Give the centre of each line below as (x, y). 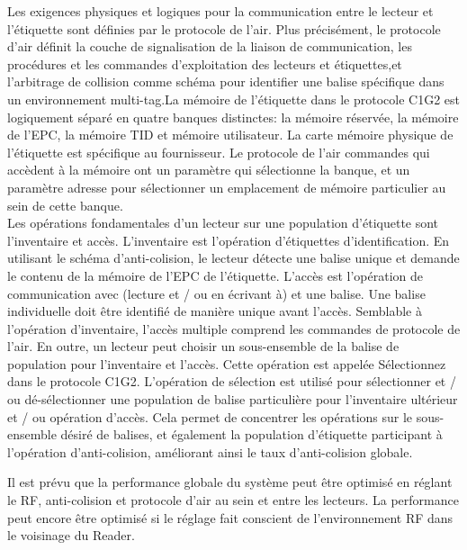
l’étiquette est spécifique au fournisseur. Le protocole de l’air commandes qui (219, 152)
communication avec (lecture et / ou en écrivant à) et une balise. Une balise (216, 293)
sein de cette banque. (65, 205)
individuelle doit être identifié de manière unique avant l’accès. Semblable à (215, 311)
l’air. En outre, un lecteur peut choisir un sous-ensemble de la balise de (203, 346)
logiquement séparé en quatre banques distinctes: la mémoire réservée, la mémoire (233, 117)
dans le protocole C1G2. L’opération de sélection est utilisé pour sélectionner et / (232, 381)
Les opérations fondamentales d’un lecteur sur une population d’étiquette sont (223, 223)
